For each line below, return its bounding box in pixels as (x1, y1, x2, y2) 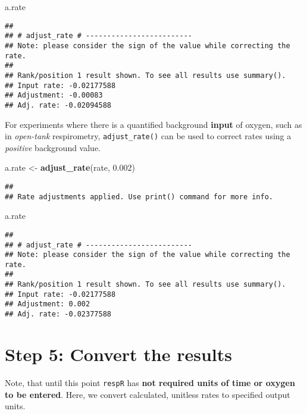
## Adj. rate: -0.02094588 (5, 101, 111, 109)
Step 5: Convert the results (5, 341, 232, 366)
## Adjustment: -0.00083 (5, 91, 103, 100)
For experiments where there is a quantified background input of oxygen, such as (5, 118, 302, 130)
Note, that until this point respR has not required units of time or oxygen (5, 376, 295, 388)
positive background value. (5, 141, 101, 153)
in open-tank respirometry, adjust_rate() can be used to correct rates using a (5, 130, 292, 142)
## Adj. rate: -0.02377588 (5, 310, 111, 319)
